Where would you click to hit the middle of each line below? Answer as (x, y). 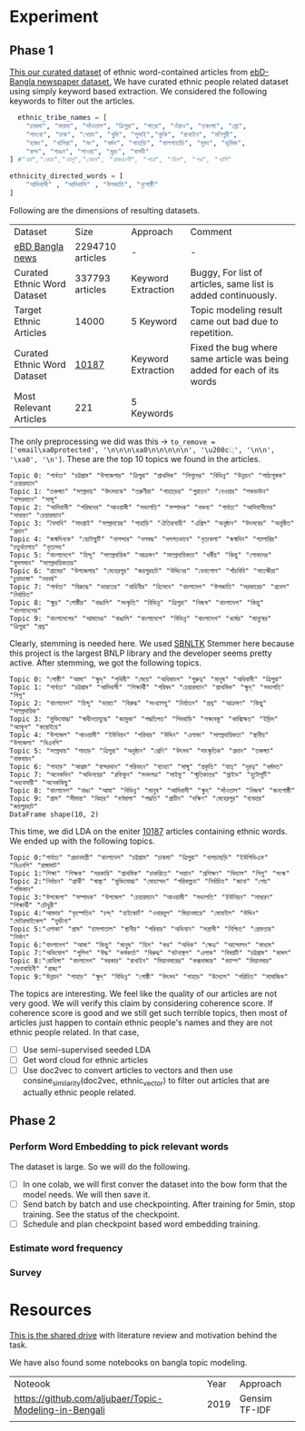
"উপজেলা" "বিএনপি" (36, 743)
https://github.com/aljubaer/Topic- (89, 1398)
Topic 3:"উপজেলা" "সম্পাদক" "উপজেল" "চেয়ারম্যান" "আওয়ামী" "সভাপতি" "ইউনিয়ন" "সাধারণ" (142, 897)
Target (28, 310)
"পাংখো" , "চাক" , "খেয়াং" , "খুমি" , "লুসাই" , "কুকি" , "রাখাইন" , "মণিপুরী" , (132, 134)
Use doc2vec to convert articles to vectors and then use (128, 1070)
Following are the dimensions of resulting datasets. (105, 210)
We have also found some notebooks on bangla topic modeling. (128, 1362)
